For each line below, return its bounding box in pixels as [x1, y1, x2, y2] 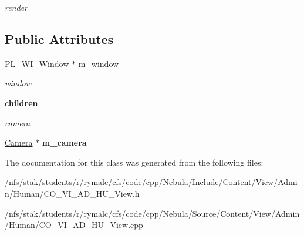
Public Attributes [5, 29, 114, 48]
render [5, 1, 28, 13]
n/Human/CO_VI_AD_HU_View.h [5, 187, 140, 199]
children [5, 96, 38, 109]
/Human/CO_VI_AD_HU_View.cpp [5, 219, 143, 231]
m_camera [42, 136, 87, 149]
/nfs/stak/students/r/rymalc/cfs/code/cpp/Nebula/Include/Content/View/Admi [5, 176, 298, 188]
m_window [78, 57, 119, 69]
